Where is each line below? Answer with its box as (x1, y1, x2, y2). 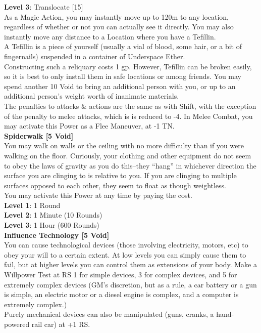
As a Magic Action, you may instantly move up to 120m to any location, (4, 11, 229, 22)
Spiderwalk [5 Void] (4, 130, 74, 141)
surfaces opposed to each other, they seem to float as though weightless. (4, 180, 227, 190)
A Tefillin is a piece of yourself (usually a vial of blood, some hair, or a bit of (4, 41, 242, 52)
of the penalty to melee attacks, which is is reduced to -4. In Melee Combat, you (4, 110, 253, 121)
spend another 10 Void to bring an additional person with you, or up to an (4, 80, 236, 91)
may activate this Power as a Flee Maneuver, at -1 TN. (4, 120, 175, 131)
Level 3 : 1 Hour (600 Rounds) (4, 220, 99, 230)
